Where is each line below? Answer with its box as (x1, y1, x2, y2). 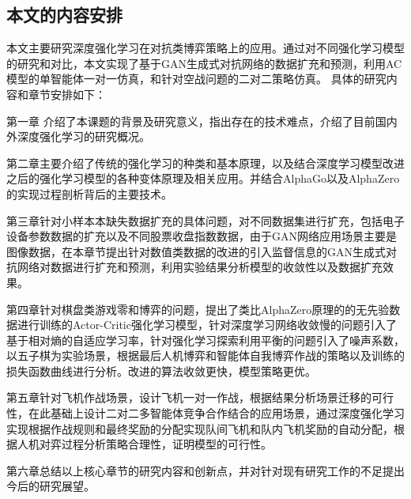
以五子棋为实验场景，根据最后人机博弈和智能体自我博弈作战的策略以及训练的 (6, 347, 405, 364)
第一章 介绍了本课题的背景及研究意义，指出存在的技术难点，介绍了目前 (6, 112, 375, 129)
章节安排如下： (28, 85, 106, 102)
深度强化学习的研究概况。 (17, 128, 150, 145)
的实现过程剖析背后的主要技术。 (6, 185, 172, 202)
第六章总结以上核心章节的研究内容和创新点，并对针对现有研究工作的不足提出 (6, 462, 405, 478)
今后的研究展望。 (6, 478, 95, 494)
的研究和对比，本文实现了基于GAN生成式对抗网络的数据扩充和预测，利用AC (6, 55, 402, 71)
